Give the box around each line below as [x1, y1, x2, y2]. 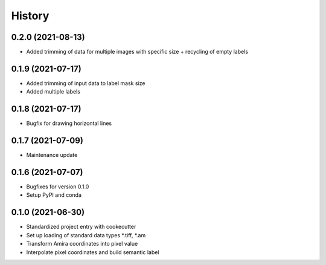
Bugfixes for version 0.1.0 [26, 183, 89, 190]
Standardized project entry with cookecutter [26, 223, 136, 231]
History [11, 9, 50, 22]
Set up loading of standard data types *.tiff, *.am [26, 231, 146, 238]
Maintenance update [26, 152, 78, 159]
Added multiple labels [26, 88, 81, 95]
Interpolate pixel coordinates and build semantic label [26, 248, 159, 256]
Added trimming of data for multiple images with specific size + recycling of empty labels [26, 48, 249, 56]
